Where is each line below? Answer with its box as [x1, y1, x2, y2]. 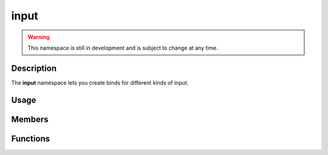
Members [11, 114, 49, 124]
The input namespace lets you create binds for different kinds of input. [11, 79, 189, 86]
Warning [27, 33, 50, 41]
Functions [11, 133, 50, 143]
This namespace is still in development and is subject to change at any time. [27, 44, 218, 51]
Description [11, 63, 57, 73]
